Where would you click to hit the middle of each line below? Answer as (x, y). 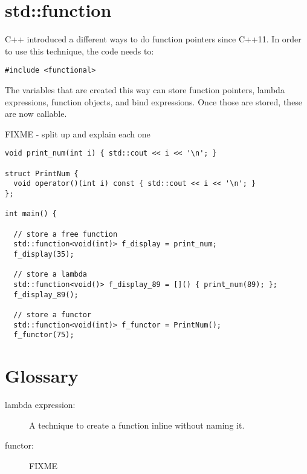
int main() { (31, 214)
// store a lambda (50, 275)
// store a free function (66, 234)
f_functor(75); (44, 335)
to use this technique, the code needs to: (79, 51)
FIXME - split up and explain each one (78, 133)
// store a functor (53, 314)
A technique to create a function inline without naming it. (137, 425)
